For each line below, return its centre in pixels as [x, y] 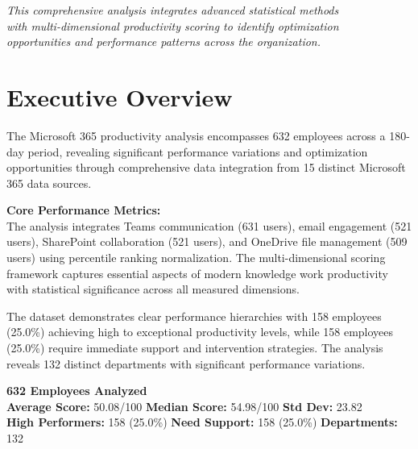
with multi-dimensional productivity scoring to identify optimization [173, 25]
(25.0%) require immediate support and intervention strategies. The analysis [195, 348]
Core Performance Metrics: [84, 210]
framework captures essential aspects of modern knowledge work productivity [197, 273]
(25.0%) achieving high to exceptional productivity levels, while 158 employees [200, 332]
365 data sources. [49, 183]
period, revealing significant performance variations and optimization [198, 151]
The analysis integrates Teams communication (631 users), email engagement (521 [209, 225]
